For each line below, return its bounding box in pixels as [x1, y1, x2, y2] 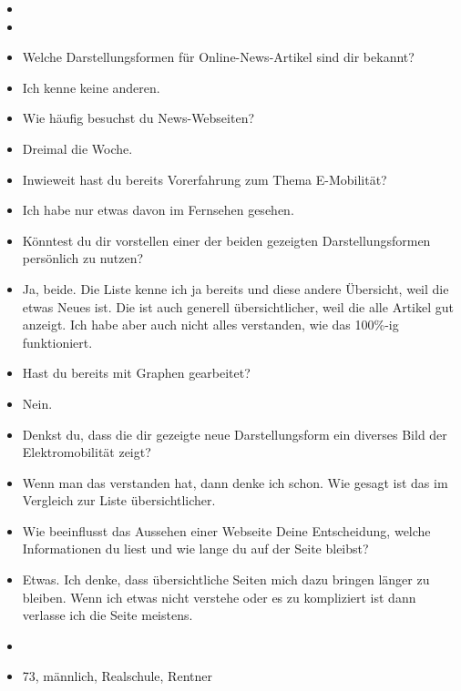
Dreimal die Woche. [22, 138, 133, 158]
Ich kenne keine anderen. [22, 77, 160, 97]
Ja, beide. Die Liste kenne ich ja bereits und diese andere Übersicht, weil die [22, 279, 449, 298]
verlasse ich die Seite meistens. [22, 605, 193, 625]
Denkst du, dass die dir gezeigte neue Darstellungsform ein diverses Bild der [22, 424, 447, 443]
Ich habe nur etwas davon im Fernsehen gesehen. [22, 200, 294, 219]
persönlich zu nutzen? [22, 249, 144, 268]
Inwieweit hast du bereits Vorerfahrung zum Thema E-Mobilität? [22, 169, 387, 188]
